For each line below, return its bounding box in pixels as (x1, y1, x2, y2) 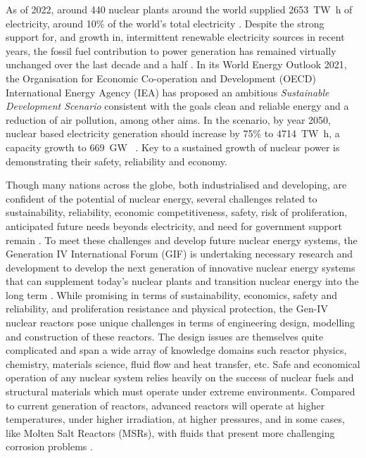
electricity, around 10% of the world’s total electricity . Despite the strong (6, 15, 324, 30)
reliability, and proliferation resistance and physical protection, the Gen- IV (6, 301, 328, 316)
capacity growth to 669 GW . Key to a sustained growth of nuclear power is (6, 139, 340, 154)
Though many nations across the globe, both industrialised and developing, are (6, 177, 347, 192)
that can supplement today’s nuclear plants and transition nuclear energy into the (6, 274, 359, 288)
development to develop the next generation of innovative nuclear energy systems (6, 260, 355, 274)
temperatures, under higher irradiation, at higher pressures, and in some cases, (6, 412, 345, 426)
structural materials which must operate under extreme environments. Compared (6, 384, 355, 399)
